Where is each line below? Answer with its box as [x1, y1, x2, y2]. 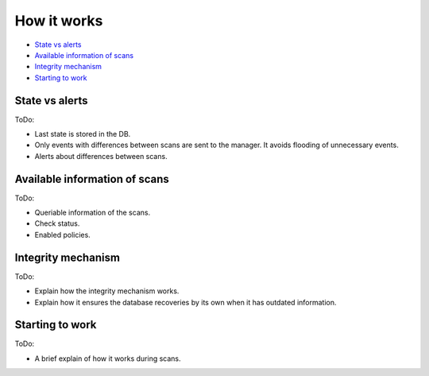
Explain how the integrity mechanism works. [34, 286, 180, 296]
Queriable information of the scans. [34, 207, 151, 218]
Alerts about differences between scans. [34, 151, 168, 161]
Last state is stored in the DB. [34, 130, 131, 139]
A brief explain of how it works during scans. [34, 354, 182, 363]
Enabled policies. [34, 230, 91, 239]
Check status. [34, 219, 80, 228]
